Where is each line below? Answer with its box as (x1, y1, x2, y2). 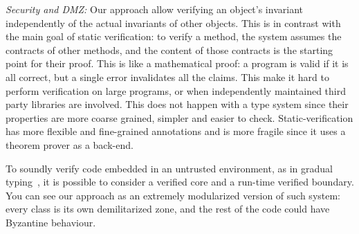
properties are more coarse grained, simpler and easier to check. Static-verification (6, 110, 353, 125)
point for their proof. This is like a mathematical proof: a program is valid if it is (6, 56, 349, 71)
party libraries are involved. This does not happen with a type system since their (6, 97, 349, 111)
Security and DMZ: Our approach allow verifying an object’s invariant (6, 2, 303, 16)
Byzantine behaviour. (6, 215, 96, 229)
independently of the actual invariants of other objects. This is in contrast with (6, 15, 341, 30)
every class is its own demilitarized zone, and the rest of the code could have (6, 201, 330, 216)
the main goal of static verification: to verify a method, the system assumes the (6, 29, 342, 44)
